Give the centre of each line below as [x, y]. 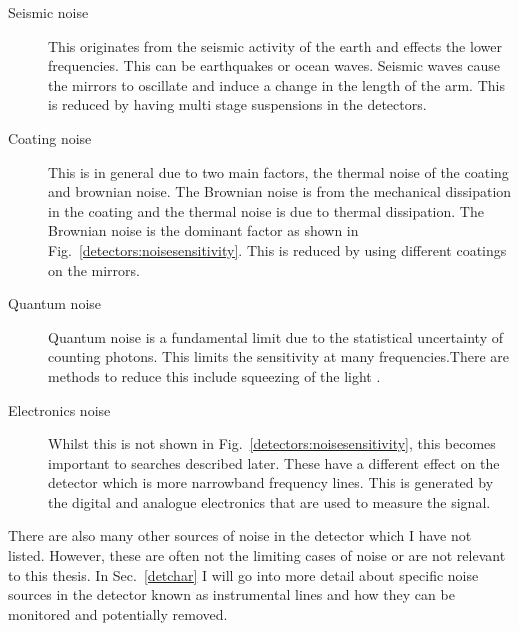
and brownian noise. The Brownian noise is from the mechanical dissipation [280, 191]
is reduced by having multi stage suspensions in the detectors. [237, 104]
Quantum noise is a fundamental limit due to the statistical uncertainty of [275, 336]
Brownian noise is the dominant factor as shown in [203, 230]
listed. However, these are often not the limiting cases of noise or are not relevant [257, 555]
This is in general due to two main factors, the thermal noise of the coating [278, 171]
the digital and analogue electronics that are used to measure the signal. [269, 501]
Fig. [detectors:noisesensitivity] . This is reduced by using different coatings [277, 249]
